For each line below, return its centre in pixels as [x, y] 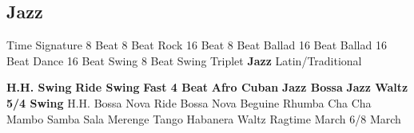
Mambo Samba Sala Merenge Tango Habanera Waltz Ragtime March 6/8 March [204, 118]
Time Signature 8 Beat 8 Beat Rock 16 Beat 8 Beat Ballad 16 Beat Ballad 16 [197, 45]
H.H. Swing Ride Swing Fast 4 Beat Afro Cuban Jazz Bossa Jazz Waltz [207, 87]
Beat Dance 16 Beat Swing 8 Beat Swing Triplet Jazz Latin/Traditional [184, 60]
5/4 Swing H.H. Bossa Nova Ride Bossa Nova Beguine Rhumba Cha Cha [189, 102]
